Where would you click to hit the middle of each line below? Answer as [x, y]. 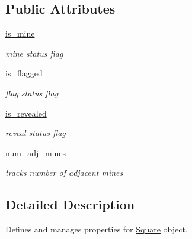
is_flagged [24, 73]
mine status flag [34, 53]
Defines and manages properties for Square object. [97, 229]
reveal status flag [36, 133]
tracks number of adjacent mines [64, 172]
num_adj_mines [36, 152]
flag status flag [32, 93]
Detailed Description [70, 204]
